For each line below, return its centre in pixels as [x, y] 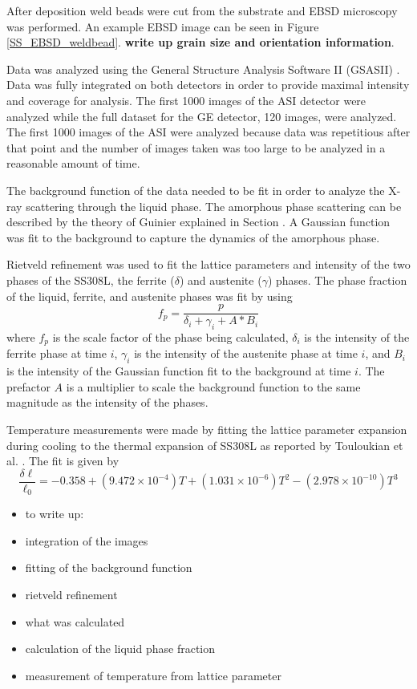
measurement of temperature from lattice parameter [153, 675]
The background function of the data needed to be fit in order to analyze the [196, 190]
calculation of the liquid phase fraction [120, 648]
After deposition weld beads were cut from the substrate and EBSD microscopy [202, 10]
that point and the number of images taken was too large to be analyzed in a [196, 147]
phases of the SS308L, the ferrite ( [91, 280]
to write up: [55, 514]
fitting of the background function [109, 567]
